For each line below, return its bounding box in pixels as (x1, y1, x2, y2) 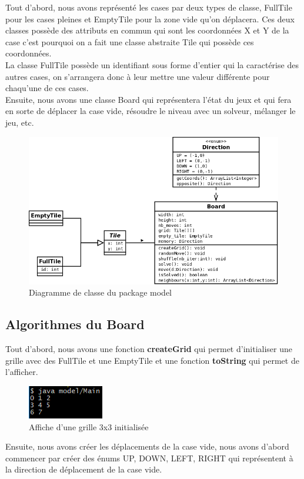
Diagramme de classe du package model (29, 286, 172, 299)
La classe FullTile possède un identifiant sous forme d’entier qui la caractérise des (5, 58, 299, 71)
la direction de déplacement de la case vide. (5, 463, 162, 475)
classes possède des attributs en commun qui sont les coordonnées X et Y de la (5, 24, 289, 36)
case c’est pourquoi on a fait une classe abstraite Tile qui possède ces (5, 35, 254, 48)
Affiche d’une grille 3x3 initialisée (29, 420, 149, 433)
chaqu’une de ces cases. (5, 82, 89, 94)
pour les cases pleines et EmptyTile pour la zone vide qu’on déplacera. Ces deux (5, 12, 295, 25)
